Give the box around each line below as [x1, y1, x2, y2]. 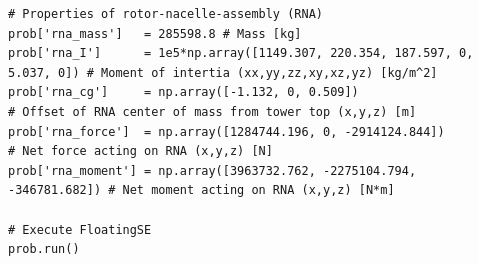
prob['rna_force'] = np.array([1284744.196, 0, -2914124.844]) [8, 124, 445, 139]
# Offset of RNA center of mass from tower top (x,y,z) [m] [8, 104, 417, 119]
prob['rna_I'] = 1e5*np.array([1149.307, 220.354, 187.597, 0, [8, 46, 474, 61]
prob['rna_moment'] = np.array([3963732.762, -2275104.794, [8, 163, 417, 178]
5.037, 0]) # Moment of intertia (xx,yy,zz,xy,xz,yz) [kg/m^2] [8, 65, 438, 80]
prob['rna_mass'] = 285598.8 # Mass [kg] [8, 26, 302, 41]
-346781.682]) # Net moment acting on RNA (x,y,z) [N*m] [8, 183, 395, 198]
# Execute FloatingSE [8, 222, 152, 237]
